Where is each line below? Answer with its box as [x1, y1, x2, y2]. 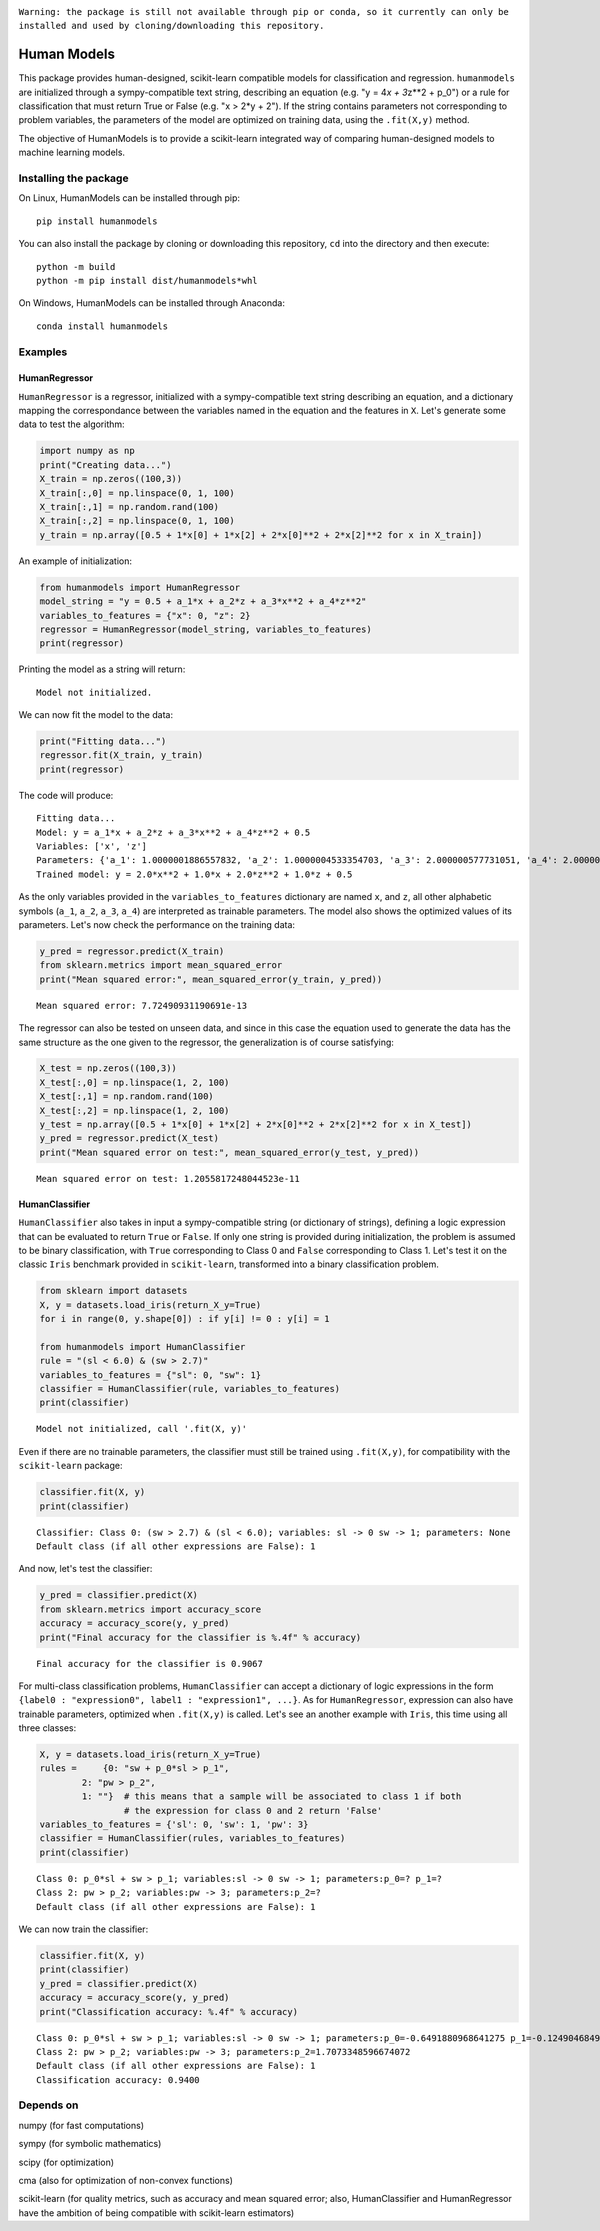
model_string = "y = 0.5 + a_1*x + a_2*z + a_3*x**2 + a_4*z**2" [39, 596, 367, 607]
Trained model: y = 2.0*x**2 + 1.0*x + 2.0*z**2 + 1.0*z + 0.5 [36, 868, 353, 880]
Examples [18, 345, 68, 359]
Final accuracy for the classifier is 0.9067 [36, 1658, 264, 1669]
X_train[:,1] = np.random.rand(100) [39, 501, 220, 513]
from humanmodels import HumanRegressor [39, 581, 240, 593]
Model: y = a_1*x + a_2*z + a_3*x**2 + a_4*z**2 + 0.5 [36, 826, 311, 838]
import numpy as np [39, 445, 135, 457]
